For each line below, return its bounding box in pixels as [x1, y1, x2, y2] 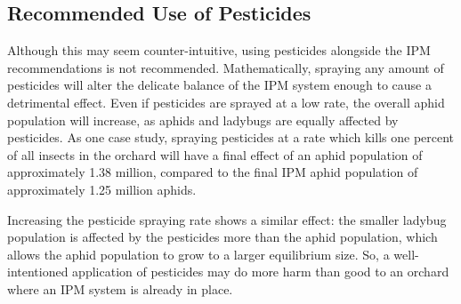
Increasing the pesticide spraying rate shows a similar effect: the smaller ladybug [7, 210, 447, 228]
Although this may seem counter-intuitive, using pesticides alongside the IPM [7, 41, 431, 60]
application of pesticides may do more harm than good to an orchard [72, 262, 449, 281]
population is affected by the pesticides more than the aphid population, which [7, 228, 438, 246]
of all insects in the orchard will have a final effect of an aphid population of [7, 145, 423, 164]
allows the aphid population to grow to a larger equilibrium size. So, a [7, 244, 390, 263]
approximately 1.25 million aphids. [7, 180, 197, 198]
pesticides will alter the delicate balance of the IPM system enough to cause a [7, 76, 432, 94]
